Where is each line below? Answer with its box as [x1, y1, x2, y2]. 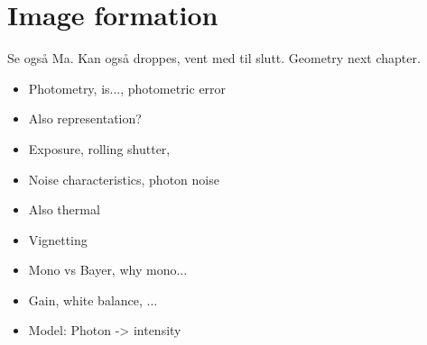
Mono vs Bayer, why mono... [28, 260, 188, 279]
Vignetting [28, 230, 88, 249]
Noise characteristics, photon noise [28, 169, 219, 188]
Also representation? [28, 109, 142, 128]
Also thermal [28, 200, 100, 219]
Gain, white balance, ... [28, 290, 158, 309]
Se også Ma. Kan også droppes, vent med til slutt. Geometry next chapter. [7, 49, 421, 68]
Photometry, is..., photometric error [28, 78, 227, 97]
